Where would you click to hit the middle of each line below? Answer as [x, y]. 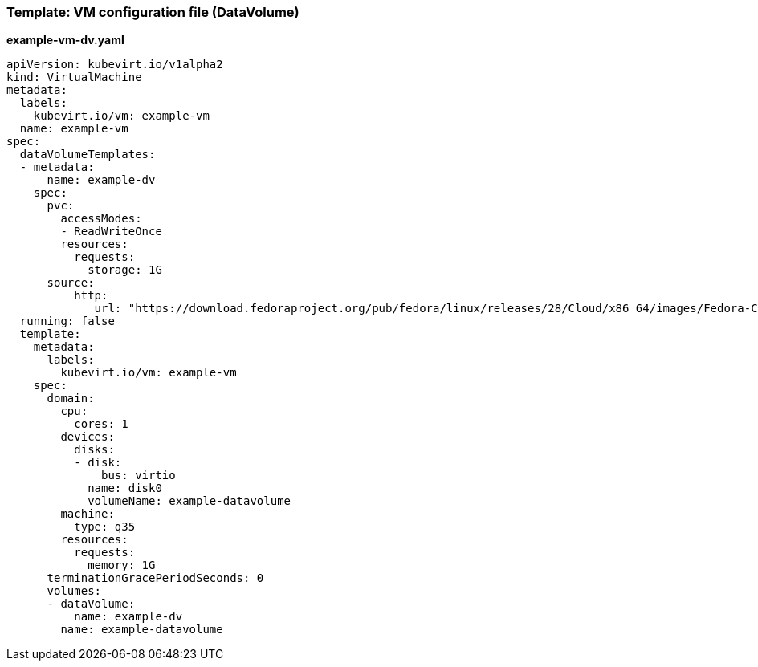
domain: [71, 399]
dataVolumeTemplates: [88, 155]
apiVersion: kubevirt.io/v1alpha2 [115, 65]
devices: [88, 437]
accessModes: [101, 219]
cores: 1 [101, 424]
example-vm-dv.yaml [65, 40]
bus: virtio [139, 476]
